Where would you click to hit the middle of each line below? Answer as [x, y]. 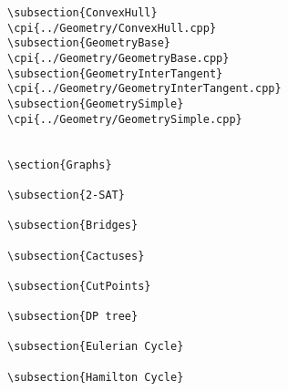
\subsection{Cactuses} [76, 256]
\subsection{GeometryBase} [89, 43]
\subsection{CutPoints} [79, 286]
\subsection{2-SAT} [66, 195]
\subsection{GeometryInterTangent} [115, 73]
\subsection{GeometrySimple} [96, 103]
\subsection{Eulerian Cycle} [96, 347]
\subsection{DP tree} [73, 317]
